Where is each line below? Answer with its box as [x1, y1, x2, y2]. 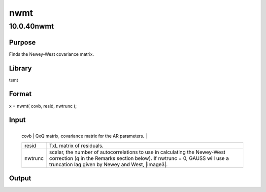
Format [9, 90, 32, 98]
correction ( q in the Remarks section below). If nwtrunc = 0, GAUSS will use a [49, 154, 229, 161]
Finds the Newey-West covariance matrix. [9, 51, 94, 57]
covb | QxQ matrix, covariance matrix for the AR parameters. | [21, 133, 147, 139]
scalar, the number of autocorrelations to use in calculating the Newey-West [49, 149, 226, 155]
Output [9, 174, 32, 183]
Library [9, 64, 32, 73]
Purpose [9, 38, 36, 46]
